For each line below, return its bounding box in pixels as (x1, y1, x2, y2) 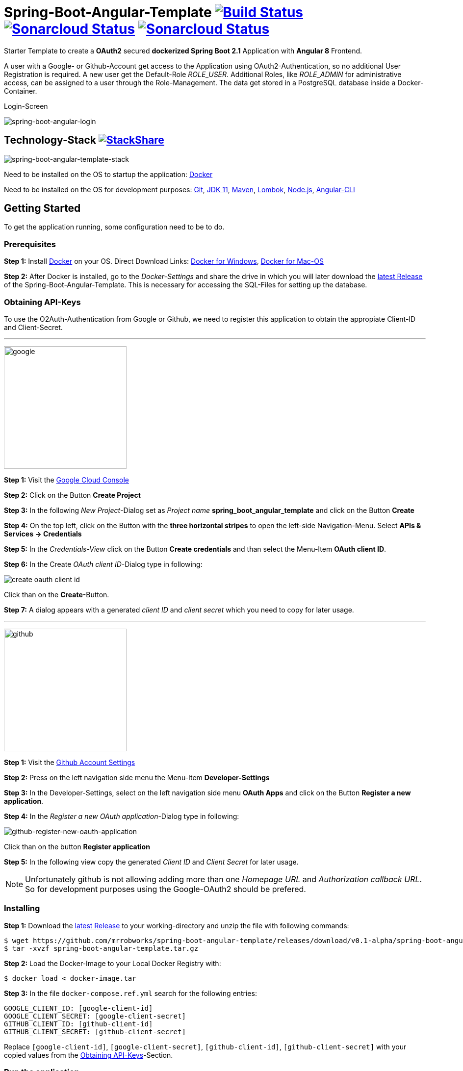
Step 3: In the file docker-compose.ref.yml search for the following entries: (4, 989, 257, 997)
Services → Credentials (4, 529, 82, 538)
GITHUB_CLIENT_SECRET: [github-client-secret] (4, 1027, 186, 1036)
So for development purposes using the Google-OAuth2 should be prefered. (25, 884, 306, 894)
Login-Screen (4, 102, 48, 110)
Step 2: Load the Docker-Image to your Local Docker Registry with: (4, 959, 221, 968)
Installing (4, 903, 40, 914)
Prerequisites (4, 239, 56, 249)
